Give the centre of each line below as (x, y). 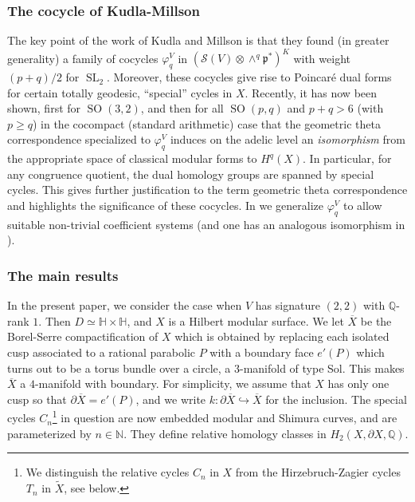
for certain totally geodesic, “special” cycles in (120, 92)
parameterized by (49, 433)
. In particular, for (347, 158)
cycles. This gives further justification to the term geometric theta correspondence (207, 190)
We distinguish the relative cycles (108, 472)
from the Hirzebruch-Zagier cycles (318, 472)
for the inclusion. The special (336, 399)
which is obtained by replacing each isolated (282, 336)
